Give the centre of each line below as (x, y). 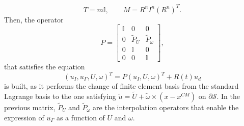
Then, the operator (34, 19)
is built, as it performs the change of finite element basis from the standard (121, 86)
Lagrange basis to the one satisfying (60, 96)
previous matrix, (30, 107)
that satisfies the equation (45, 66)
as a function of (80, 117)
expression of (24, 117)
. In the (228, 96)
